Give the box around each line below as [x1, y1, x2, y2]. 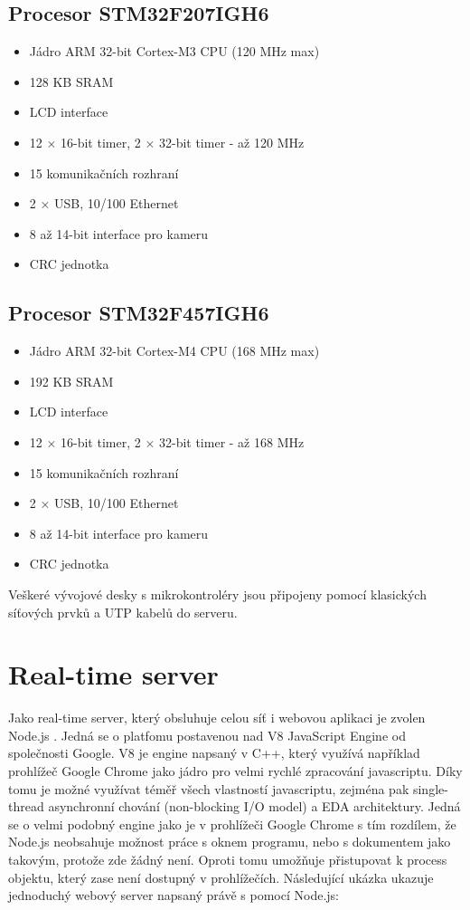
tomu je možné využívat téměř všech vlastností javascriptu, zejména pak [8, 779, 409, 798]
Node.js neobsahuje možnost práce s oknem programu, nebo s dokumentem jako [8, 832, 451, 851]
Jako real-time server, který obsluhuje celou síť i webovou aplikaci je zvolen [8, 708, 426, 727]
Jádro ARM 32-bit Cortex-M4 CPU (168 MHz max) [29, 341, 320, 360]
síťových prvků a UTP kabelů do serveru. [8, 602, 238, 621]
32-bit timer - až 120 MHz [158, 132, 305, 151]
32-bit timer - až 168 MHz [158, 432, 305, 451]
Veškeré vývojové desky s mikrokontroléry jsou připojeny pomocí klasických [8, 584, 427, 603]
